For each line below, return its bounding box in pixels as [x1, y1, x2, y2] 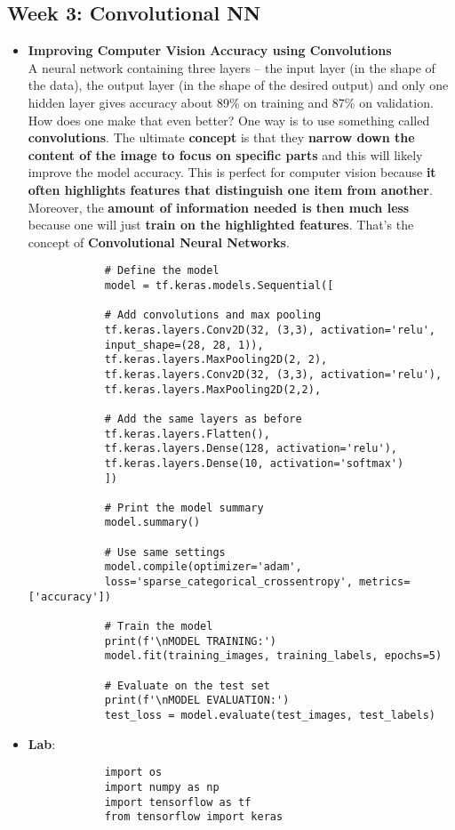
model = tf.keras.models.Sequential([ [104, 278, 334, 292]
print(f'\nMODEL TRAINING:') [104, 634, 276, 648]
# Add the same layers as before [104, 412, 302, 425]
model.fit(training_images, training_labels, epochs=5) [104, 649, 443, 663]
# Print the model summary [104, 501, 264, 514]
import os [104, 766, 163, 779]
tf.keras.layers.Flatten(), [104, 427, 270, 440]
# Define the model [104, 264, 220, 278]
